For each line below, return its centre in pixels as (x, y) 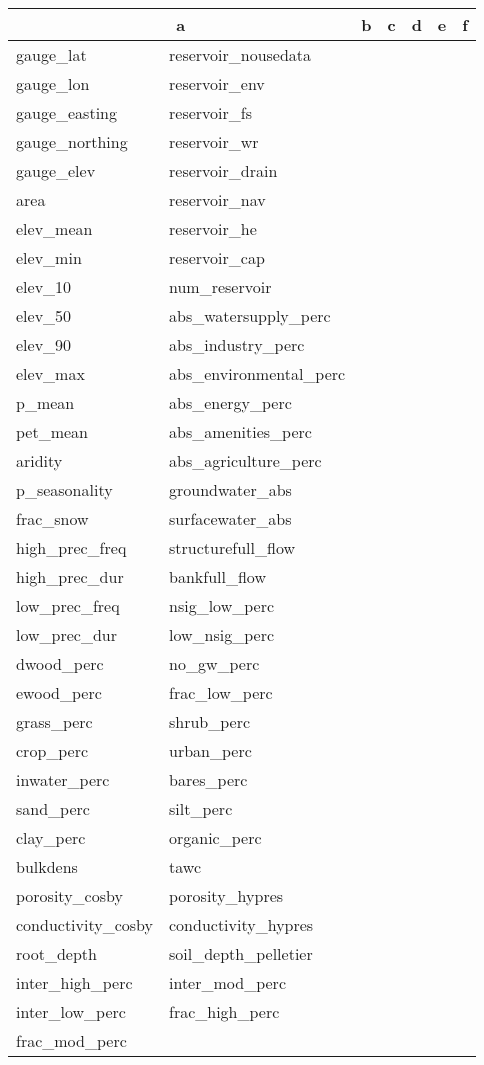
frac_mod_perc (71, 1040)
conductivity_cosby (84, 924)
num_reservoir (220, 286)
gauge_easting (66, 112)
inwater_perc (63, 779)
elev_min (49, 257)
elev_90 (44, 344)
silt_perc (201, 808)
